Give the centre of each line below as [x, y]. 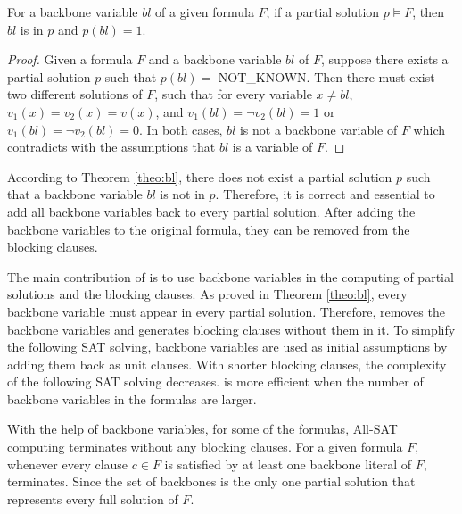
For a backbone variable [73, 12]
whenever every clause [68, 464]
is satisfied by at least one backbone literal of [288, 464]
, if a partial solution [323, 12]
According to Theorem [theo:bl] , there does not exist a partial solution [200, 176]
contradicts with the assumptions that [111, 147]
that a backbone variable [75, 194]
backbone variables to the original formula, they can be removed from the [209, 229]
